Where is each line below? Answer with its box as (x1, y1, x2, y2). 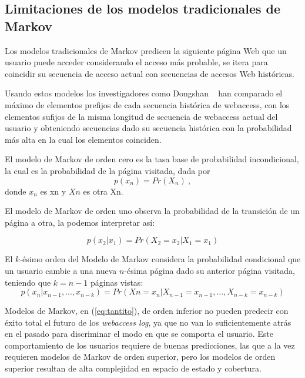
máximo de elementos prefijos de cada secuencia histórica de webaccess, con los (5, 98, 290, 111)
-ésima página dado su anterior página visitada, (124, 264, 295, 276)
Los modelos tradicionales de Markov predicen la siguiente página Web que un (5, 44, 287, 56)
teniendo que (5, 276, 51, 288)
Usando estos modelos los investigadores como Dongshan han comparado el (5, 87, 283, 99)
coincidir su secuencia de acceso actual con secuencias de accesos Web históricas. (5, 67, 294, 79)
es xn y (40, 185, 66, 197)
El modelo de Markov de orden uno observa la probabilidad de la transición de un (5, 205, 300, 217)
